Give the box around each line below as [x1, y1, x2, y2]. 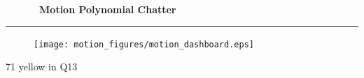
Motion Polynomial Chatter [39, 2, 176, 16]
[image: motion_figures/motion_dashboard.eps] [34, 39, 254, 49]
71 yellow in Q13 [6, 59, 78, 74]
